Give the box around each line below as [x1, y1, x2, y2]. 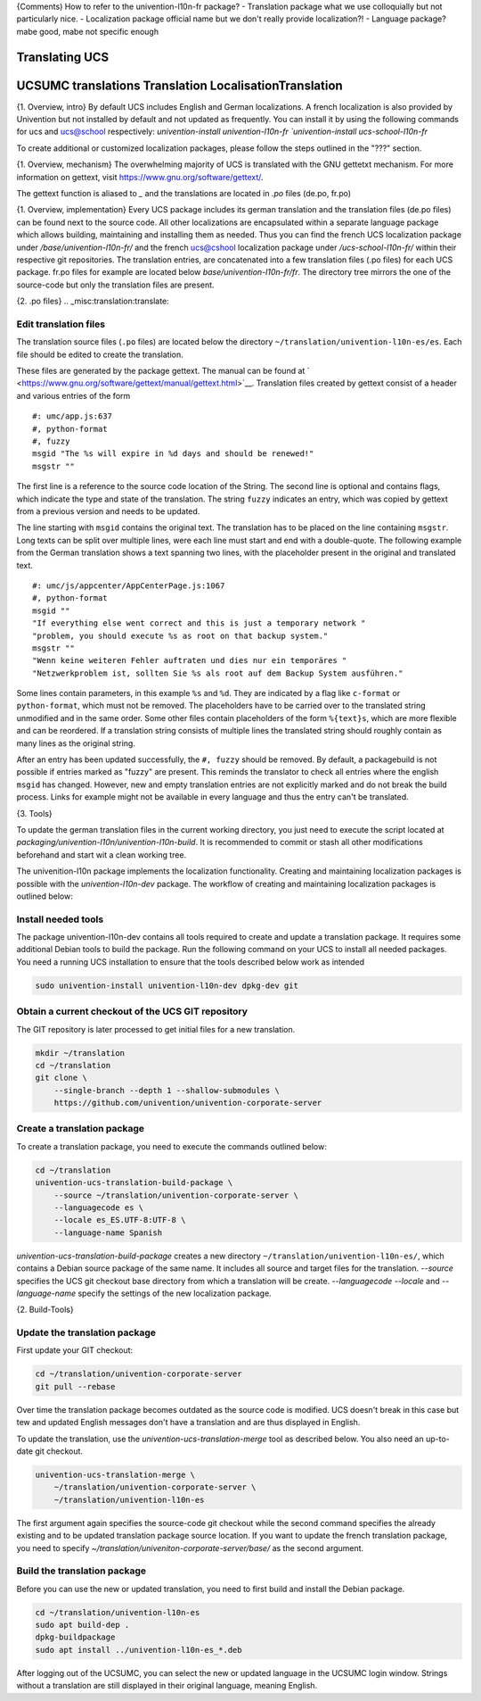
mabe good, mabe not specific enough [16, 26, 159, 37]
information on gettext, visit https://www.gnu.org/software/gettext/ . [16, 171, 264, 182]
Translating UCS [16, 49, 110, 64]
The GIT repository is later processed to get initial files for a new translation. [16, 1024, 296, 1034]
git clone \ [35, 1073, 88, 1083]
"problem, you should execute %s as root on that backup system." [32, 630, 329, 641]
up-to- [425, 1433, 450, 1444]
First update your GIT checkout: [16, 1345, 134, 1356]
